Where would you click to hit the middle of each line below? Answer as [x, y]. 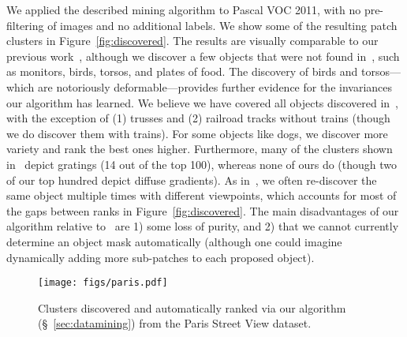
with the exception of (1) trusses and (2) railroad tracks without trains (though [198, 118]
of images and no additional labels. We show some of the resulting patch [222, 25]
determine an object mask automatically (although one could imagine [174, 241]
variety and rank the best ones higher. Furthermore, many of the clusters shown [200, 149]
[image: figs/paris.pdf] [103, 283]
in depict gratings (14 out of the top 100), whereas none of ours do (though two [202, 164]
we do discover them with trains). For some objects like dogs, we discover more [197, 133]
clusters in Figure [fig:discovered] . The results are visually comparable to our [192, 41]
